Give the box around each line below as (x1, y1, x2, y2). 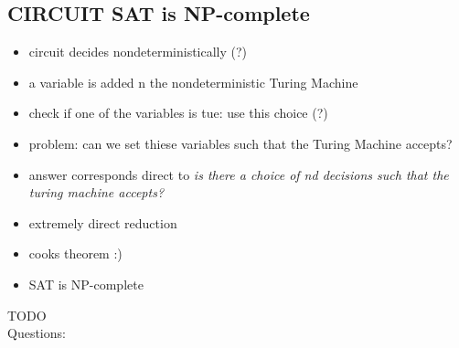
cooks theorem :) (28, 244, 123, 263)
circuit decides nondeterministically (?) (28, 42, 248, 61)
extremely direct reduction (28, 213, 177, 232)
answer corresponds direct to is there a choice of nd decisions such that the (28, 164, 449, 184)
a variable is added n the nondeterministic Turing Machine (28, 72, 358, 91)
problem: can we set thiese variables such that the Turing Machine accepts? (28, 133, 453, 153)
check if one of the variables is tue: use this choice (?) (28, 103, 328, 122)
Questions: (7, 323, 66, 343)
